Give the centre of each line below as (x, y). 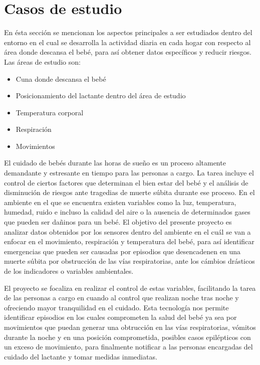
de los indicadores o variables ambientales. (69, 271)
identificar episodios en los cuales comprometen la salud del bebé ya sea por (120, 317)
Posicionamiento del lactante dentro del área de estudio (101, 96)
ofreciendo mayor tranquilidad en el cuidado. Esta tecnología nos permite (116, 307)
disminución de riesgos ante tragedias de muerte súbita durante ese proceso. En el (129, 192)
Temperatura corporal (50, 112)
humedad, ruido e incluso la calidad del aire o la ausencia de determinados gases (127, 212)
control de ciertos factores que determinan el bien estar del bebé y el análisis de (126, 182)
